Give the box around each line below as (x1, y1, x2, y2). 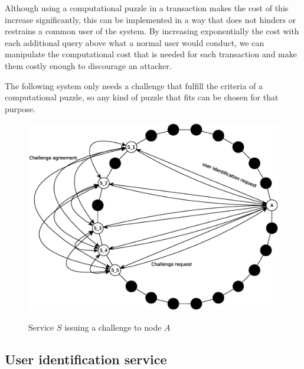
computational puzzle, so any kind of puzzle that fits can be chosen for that (5, 91, 279, 103)
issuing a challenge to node (64, 321, 162, 333)
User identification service (5, 350, 167, 368)
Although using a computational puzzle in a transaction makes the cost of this (5, 2, 289, 14)
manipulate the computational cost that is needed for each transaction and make (5, 48, 297, 60)
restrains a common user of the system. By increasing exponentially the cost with (5, 25, 299, 37)
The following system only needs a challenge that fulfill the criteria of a (5, 79, 263, 92)
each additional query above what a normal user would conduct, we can (5, 36, 264, 48)
